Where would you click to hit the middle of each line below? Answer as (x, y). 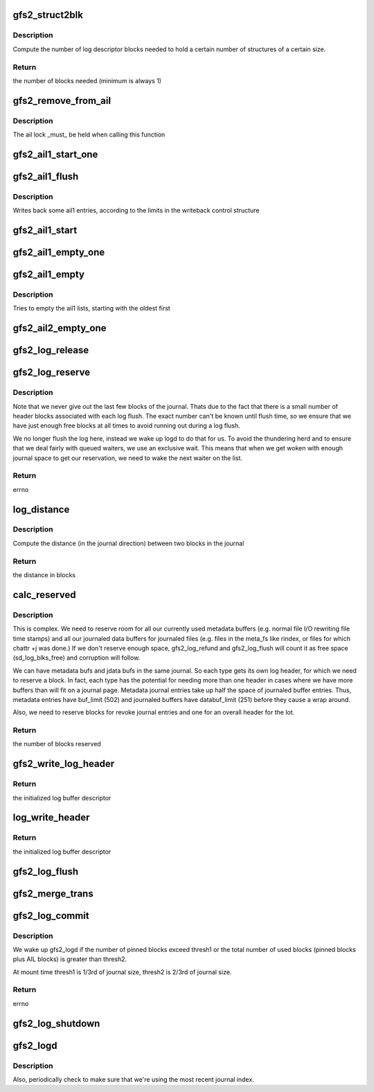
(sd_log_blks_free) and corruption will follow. (77, 658)
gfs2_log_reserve (51, 372)
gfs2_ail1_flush (46, 176)
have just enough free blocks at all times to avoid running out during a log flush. (126, 425)
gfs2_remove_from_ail (62, 100)
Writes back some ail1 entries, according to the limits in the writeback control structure (136, 211)
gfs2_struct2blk (48, 15)
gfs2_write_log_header (63, 764)
